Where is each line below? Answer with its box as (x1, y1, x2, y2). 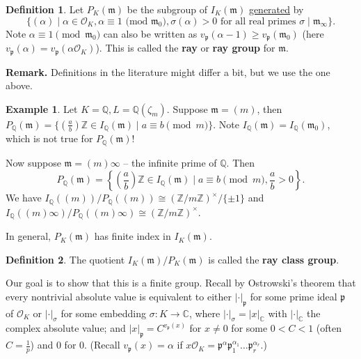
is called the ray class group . (208, 252, 339, 266)
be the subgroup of (127, 2, 208, 16)
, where (188, 305, 220, 320)
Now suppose (6, 155, 61, 169)
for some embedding (61, 305, 147, 320)
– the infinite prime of (123, 155, 217, 169)
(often (316, 321, 342, 335)
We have (6, 190, 42, 205)
